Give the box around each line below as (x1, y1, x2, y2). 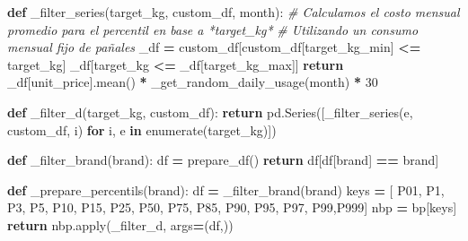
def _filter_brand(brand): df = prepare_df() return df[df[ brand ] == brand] (7, 151, 439, 169)
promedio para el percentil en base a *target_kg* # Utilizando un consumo (7, 20, 419, 39)
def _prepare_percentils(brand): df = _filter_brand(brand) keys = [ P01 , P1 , (7, 180, 445, 199)
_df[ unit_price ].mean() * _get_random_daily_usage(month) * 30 (7, 73, 378, 91)
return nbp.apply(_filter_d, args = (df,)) (7, 215, 234, 234)
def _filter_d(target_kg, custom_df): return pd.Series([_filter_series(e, (7, 102, 413, 121)
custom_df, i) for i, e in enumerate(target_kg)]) (7, 120, 277, 139)
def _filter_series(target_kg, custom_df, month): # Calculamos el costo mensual (7, 3, 460, 21)
